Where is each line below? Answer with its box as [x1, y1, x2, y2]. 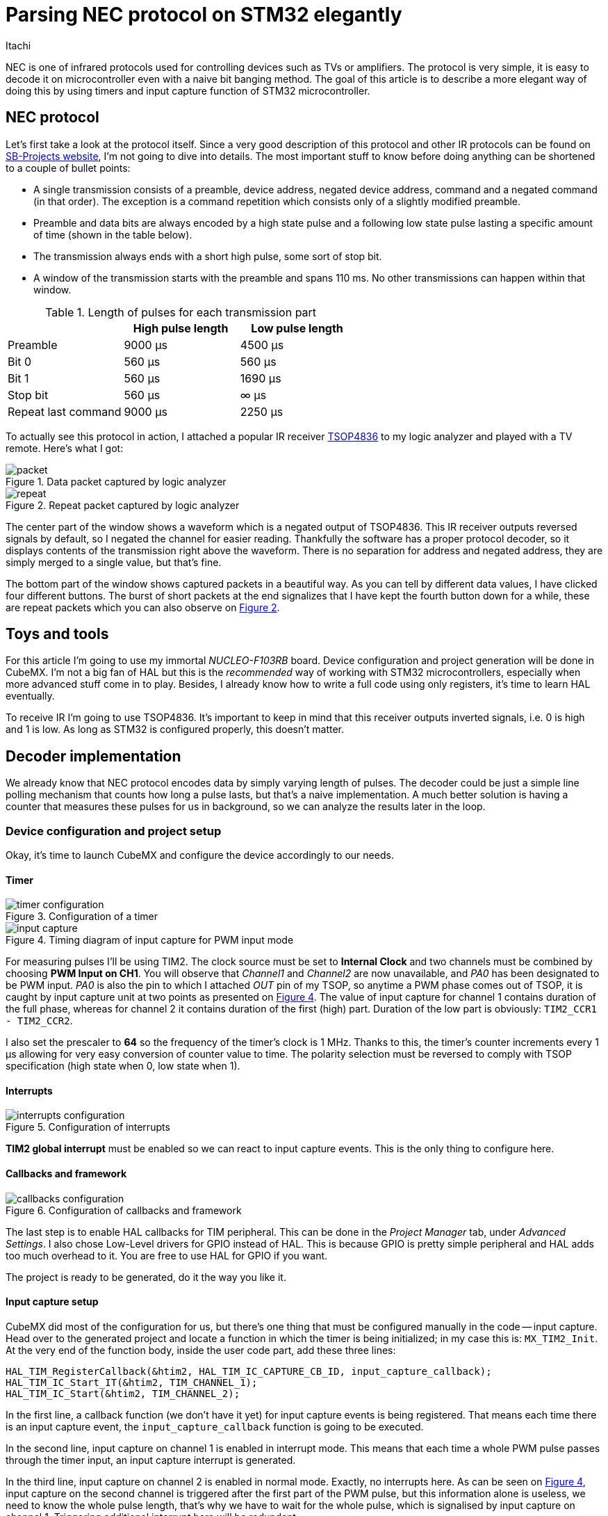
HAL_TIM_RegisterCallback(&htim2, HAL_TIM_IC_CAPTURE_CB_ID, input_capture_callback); [6, 1365, 492, 1377]
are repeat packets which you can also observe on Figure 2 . [6, 601, 280, 613]
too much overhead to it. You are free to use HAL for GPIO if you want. [6, 1249, 328, 1261]
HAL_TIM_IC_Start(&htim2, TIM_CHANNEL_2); [6, 1387, 240, 1399]
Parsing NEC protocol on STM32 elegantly [6, 3, 402, 26]
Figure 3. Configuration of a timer [6, 910, 158, 923]
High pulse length [133, 321, 229, 335]
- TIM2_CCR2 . [6, 1015, 73, 1027]
